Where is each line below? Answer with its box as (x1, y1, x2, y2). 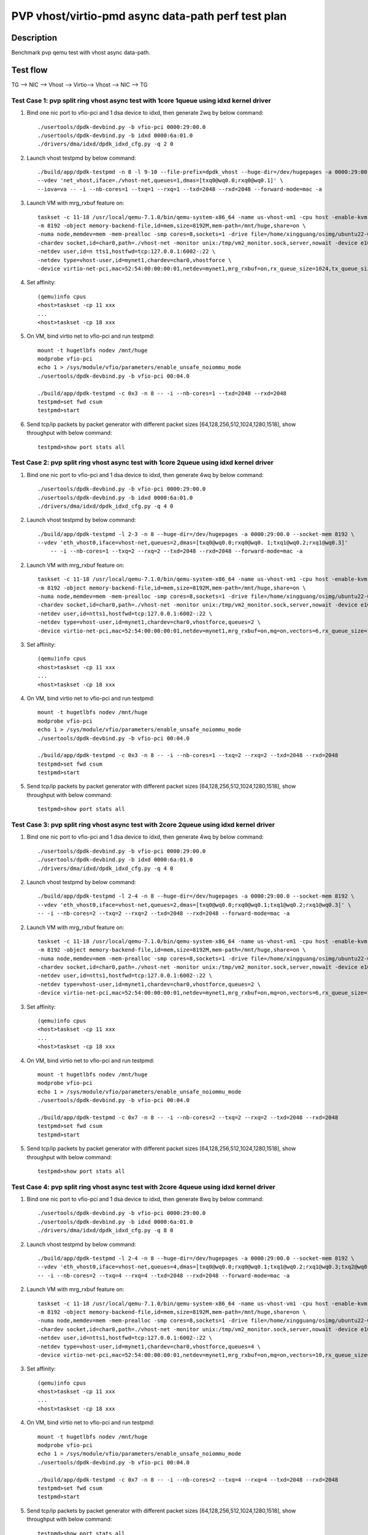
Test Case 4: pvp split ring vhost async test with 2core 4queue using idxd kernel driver (11, 1183, 275, 1191)
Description (11, 33, 58, 43)
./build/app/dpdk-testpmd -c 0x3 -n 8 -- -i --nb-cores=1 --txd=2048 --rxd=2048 (37, 390, 287, 397)
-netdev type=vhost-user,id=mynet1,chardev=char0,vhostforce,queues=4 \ (37, 1343, 261, 1350)
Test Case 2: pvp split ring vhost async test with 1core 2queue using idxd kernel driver (11, 458, 274, 467)
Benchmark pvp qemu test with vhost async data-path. (11, 49, 150, 56)
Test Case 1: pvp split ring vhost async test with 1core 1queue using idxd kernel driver (11, 96, 271, 104)
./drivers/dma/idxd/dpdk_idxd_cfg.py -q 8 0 (37, 1227, 174, 1234)
